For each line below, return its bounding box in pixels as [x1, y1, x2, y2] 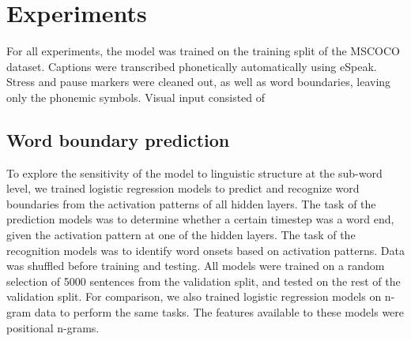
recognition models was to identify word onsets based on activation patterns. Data [6, 242, 405, 258]
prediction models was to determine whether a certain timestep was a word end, [6, 211, 394, 227]
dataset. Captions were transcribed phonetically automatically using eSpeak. [6, 58, 377, 74]
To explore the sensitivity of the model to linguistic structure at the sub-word [6, 164, 383, 181]
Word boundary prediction [6, 127, 230, 152]
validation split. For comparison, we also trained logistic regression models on [6, 288, 382, 305]
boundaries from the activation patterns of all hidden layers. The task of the [6, 195, 376, 212]
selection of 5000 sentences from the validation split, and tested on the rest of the [6, 272, 401, 289]
